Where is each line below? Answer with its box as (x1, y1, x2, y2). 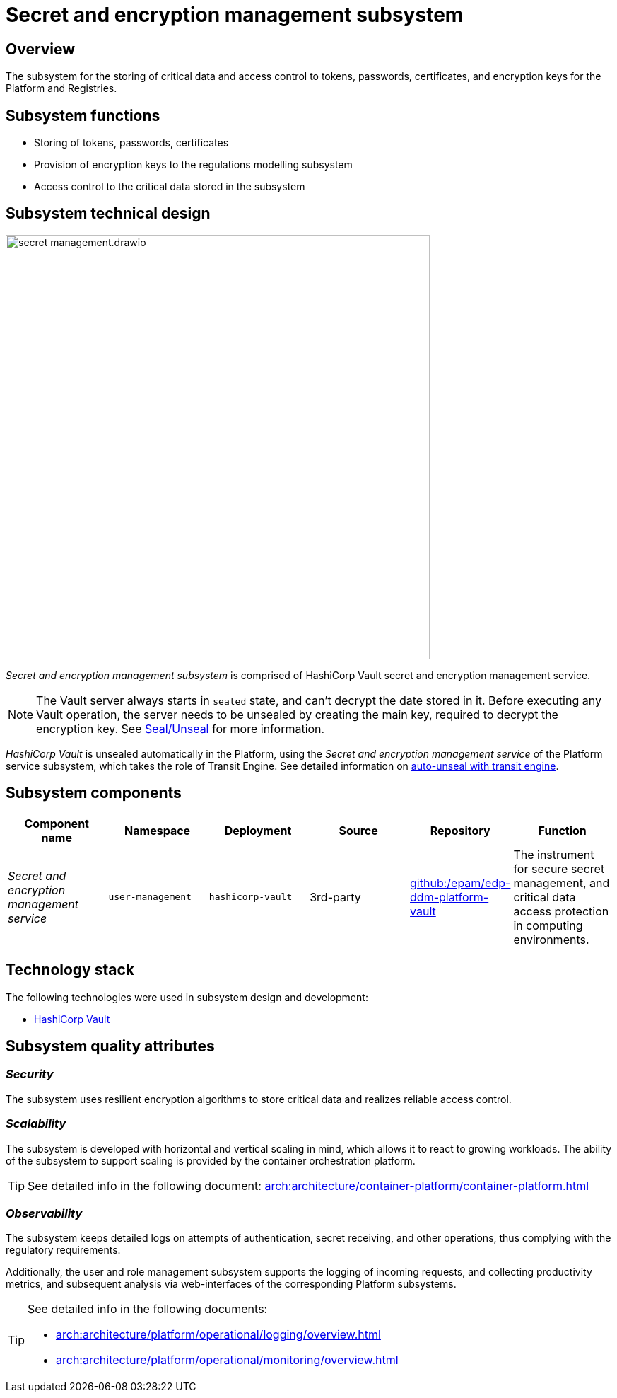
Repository (430, 823, 490, 838)
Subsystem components (6, 784, 182, 802)
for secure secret (513, 861, 605, 876)
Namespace (124, 823, 191, 838)
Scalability (6, 1116, 66, 1131)
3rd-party (310, 889, 361, 904)
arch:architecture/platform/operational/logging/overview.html (56, 1327, 381, 1342)
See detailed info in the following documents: (28, 1302, 268, 1317)
